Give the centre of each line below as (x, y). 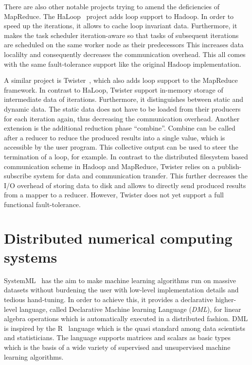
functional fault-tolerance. (42, 204)
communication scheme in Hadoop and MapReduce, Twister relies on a (110, 166)
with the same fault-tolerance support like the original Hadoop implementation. (123, 64)
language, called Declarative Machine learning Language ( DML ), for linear (130, 309)
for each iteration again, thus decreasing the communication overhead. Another (122, 118)
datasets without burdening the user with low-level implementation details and (121, 290)
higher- (226, 299)
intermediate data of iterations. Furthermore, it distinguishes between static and (124, 99)
